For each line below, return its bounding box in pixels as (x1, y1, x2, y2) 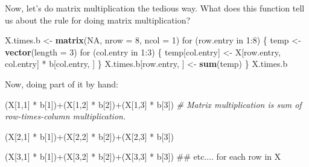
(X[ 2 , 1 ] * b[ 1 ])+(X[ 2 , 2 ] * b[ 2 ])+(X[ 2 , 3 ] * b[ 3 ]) (5, 130, 174, 142)
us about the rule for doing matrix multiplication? (5, 13, 191, 26)
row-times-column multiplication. (5, 110, 126, 122)
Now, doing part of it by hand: (5, 77, 118, 90)
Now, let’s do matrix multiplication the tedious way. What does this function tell (5, 2, 305, 14)
